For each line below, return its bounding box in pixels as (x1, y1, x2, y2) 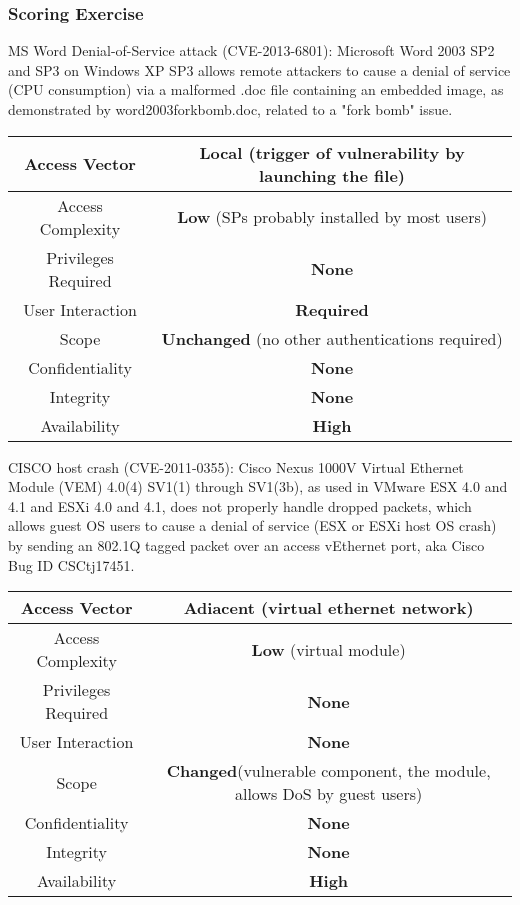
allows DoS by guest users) (234, 782, 423, 806)
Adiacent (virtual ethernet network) (183, 596, 474, 620)
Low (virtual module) (251, 637, 406, 661)
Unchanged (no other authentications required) (161, 326, 503, 350)
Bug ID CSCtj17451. (8, 554, 135, 575)
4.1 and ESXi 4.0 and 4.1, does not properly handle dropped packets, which (8, 495, 472, 516)
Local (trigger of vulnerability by (199, 140, 465, 164)
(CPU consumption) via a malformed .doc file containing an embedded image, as (8, 79, 504, 100)
